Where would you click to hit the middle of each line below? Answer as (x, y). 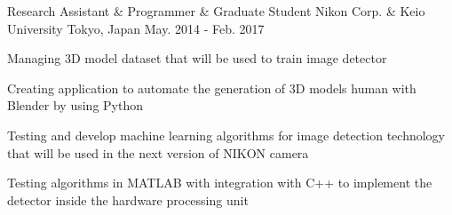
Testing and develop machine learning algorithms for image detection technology (226, 135)
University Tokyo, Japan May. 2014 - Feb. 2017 (136, 28)
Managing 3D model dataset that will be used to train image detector (197, 58)
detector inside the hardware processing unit (128, 199)
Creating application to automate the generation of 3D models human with (212, 88)
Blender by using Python (75, 105)
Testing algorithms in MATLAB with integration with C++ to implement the (220, 183)
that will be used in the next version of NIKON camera (158, 152)
